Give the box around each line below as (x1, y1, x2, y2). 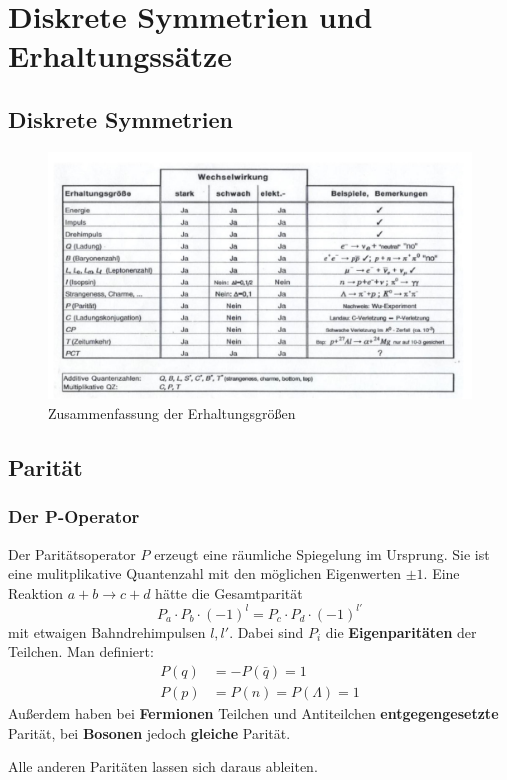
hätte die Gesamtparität (155, 582, 303, 603)
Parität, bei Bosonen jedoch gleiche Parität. (8, 722, 291, 743)
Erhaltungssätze (8, 35, 232, 76)
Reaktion (8, 582, 64, 603)
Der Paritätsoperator (8, 543, 136, 564)
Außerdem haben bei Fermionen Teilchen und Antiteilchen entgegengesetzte (8, 703, 499, 724)
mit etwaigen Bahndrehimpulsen (8, 621, 206, 642)
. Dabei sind (229, 621, 304, 642)
